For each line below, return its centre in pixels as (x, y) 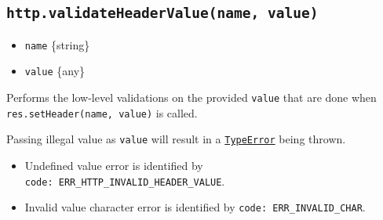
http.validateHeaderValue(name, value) (162, 13)
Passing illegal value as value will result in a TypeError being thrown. (176, 139)
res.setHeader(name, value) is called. (102, 112)
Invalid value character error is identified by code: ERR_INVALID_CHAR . (195, 207)
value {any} (55, 71)
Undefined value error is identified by (114, 166)
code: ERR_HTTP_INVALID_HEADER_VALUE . (125, 180)
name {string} (57, 44)
